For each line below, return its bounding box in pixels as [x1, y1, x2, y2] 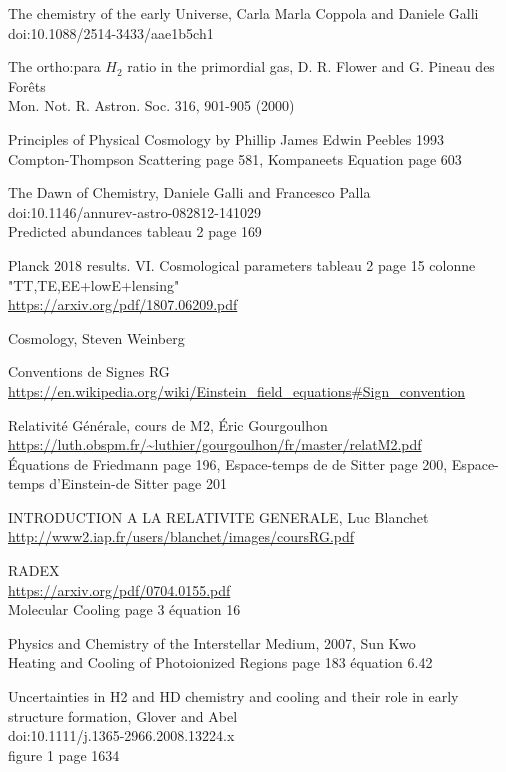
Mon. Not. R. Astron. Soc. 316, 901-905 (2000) [8, 95, 295, 116]
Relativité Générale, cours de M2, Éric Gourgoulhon [8, 414, 328, 435]
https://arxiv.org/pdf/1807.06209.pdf [8, 294, 238, 315]
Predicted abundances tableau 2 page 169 [8, 221, 262, 242]
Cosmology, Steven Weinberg [8, 327, 185, 348]
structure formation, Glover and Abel [8, 705, 238, 726]
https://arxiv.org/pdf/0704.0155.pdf [8, 579, 231, 600]
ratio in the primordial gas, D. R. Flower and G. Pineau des [127, 56, 495, 77]
